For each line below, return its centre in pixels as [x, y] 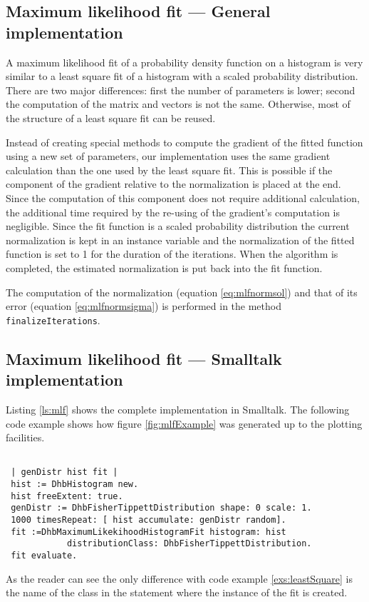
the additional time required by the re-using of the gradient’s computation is [173, 212]
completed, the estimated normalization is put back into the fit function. [164, 267]
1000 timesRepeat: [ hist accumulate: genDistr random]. [149, 520]
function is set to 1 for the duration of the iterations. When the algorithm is [172, 254]
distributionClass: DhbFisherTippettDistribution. [189, 544]
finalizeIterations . [53, 320]
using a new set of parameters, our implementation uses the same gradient [168, 156]
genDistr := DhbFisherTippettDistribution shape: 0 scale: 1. [161, 508]
